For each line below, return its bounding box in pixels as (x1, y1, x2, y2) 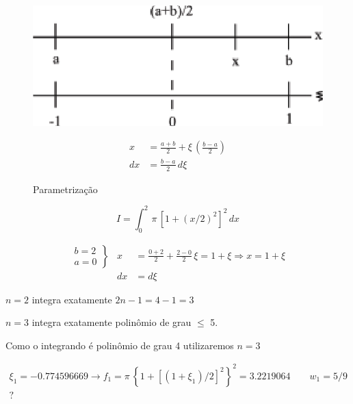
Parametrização (33, 181, 98, 196)
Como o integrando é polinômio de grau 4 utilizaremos (5, 338, 234, 352)
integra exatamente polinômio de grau (31, 315, 192, 329)
